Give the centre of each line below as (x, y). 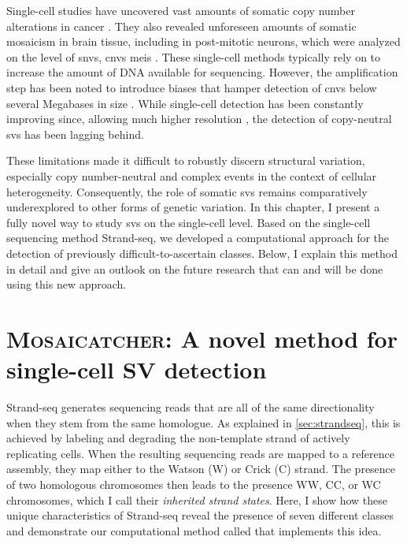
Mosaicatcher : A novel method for (202, 338)
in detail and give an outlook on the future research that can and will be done (195, 268)
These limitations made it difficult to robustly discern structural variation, (186, 160)
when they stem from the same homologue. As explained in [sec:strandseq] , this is (203, 422)
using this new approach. (67, 284)
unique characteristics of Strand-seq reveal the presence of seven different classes (200, 515)
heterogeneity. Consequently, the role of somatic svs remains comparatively (187, 191)
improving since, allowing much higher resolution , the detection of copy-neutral (199, 119)
